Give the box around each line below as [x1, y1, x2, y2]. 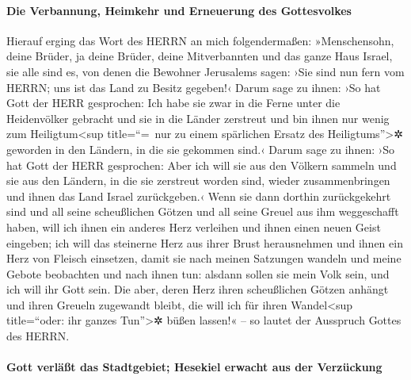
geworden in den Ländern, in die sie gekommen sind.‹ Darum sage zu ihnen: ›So [6, 140, 394, 157]
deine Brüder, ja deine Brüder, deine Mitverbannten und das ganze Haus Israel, [6, 48, 393, 64]
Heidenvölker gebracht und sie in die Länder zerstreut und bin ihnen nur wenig [6, 109, 390, 126]
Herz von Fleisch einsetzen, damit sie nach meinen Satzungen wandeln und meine [6, 250, 401, 267]
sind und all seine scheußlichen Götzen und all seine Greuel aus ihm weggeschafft [6, 203, 399, 220]
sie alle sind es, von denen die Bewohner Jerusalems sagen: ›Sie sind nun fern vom [6, 63, 405, 79]
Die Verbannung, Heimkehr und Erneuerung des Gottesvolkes [6, 2, 352, 18]
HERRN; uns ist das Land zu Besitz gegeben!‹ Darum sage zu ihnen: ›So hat [6, 79, 381, 95]
